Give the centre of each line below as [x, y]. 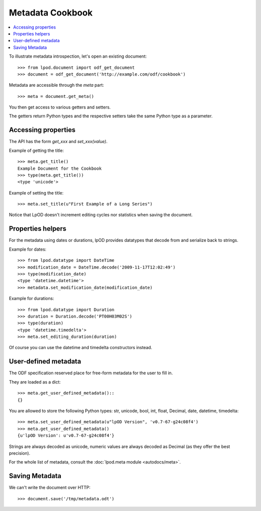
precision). [20, 453]
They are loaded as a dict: [35, 382]
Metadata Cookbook [51, 13]
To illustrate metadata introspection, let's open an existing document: [78, 56]
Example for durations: [31, 299]
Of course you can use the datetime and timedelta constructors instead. [80, 348]
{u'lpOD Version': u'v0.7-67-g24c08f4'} [66, 436]
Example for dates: [28, 249]
